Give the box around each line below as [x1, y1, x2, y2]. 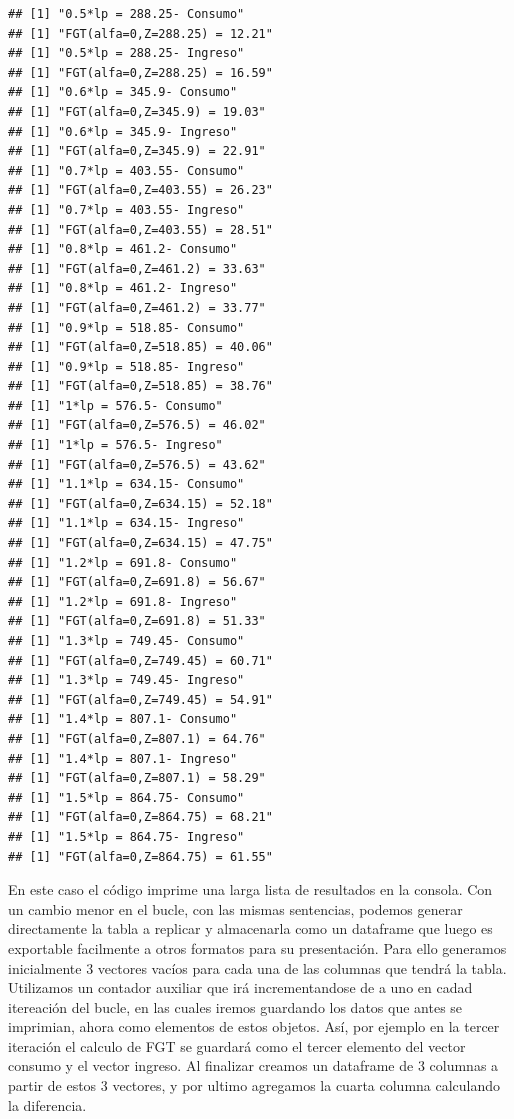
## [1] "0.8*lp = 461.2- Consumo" [8, 242, 238, 257]
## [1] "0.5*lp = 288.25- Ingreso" [8, 46, 245, 61]
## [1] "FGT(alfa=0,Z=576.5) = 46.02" [8, 418, 266, 433]
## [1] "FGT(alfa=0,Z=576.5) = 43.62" [8, 457, 266, 472]
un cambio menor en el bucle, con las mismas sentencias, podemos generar [8, 898, 463, 919]
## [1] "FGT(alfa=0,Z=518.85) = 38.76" [8, 379, 273, 394]
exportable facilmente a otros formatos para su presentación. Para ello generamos [8, 937, 507, 958]
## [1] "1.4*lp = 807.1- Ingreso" [8, 751, 238, 766]
